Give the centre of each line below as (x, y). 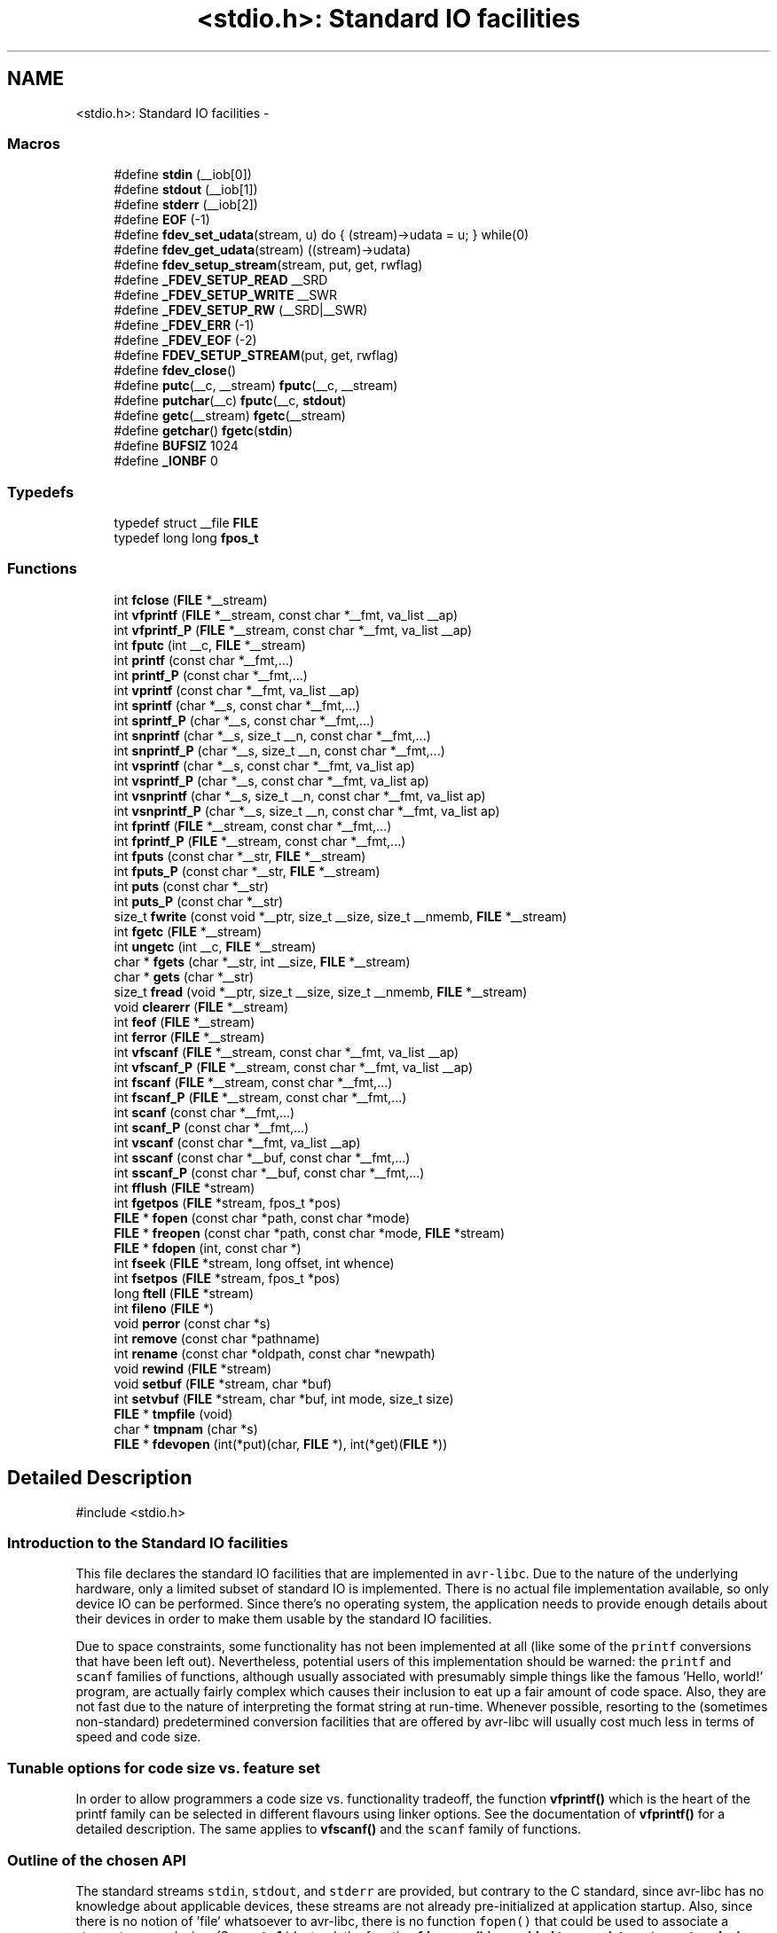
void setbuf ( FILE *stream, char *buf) (223, 1383)
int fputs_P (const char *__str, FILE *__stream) (247, 871)
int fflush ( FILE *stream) (184, 1187)
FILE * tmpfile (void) (173, 1413)
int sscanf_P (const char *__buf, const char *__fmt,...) (269, 1172)
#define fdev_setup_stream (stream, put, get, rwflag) (268, 265)
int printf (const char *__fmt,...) (204, 660)
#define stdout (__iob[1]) (186, 190)
